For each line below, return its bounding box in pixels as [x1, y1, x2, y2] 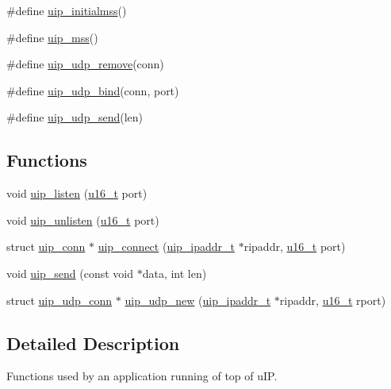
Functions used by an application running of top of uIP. [6, 368, 278, 384]
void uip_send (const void [6, 264, 134, 281]
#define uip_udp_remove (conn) [6, 56, 164, 72]
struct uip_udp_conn [6, 291, 113, 308]
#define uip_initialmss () [6, 2, 127, 18]
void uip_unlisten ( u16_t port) [6, 211, 159, 228]
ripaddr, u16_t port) [243, 238, 346, 255]
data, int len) [142, 264, 207, 281]
